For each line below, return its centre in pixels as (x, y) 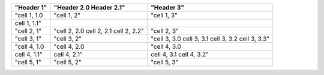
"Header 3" (168, 7)
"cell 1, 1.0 (29, 15)
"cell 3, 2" (68, 39)
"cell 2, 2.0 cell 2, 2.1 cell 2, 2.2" (99, 31)
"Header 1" (31, 7)
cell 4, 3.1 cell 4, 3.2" (180, 54)
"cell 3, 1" (28, 39)
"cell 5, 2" (67, 62)
